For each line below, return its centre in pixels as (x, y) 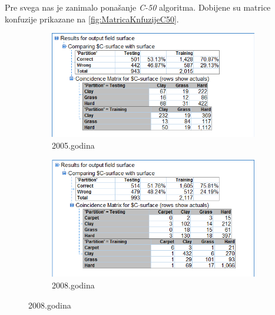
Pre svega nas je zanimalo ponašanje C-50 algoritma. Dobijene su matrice (138, 7)
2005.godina (73, 145)
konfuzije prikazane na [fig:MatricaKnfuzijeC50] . (92, 19)
